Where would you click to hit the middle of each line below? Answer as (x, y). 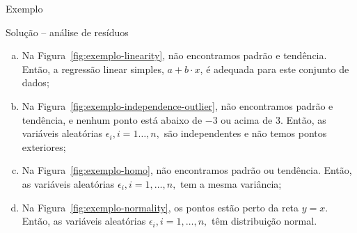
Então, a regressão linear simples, (93, 69)
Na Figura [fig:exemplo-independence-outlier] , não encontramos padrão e (177, 105)
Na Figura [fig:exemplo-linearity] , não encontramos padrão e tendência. (174, 55)
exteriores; (44, 146)
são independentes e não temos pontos (245, 133)
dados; (35, 82)
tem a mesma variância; (231, 183)
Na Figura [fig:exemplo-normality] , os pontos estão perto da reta (160, 207)
